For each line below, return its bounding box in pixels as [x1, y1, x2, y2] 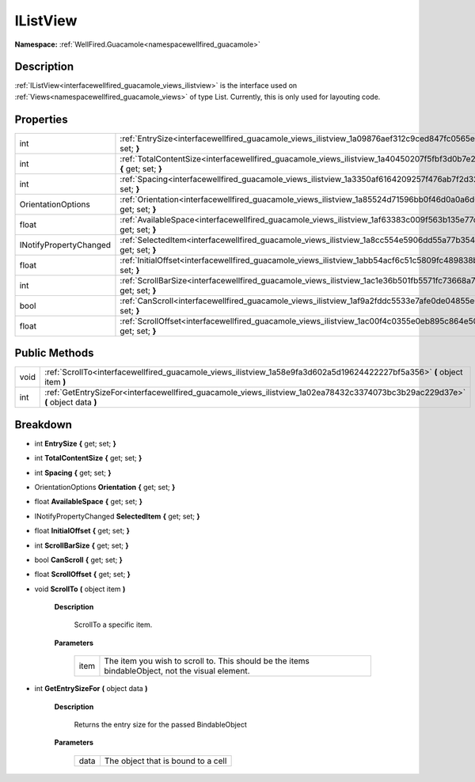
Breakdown [14, 418, 73, 431]
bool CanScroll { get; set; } [34, 555, 123, 564]
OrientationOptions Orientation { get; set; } [34, 482, 176, 492]
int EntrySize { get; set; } [34, 438, 116, 448]
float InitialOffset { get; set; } [34, 526, 130, 536]
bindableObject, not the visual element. [104, 666, 250, 677]
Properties [14, 112, 68, 126]
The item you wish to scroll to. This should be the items [104, 655, 310, 666]
